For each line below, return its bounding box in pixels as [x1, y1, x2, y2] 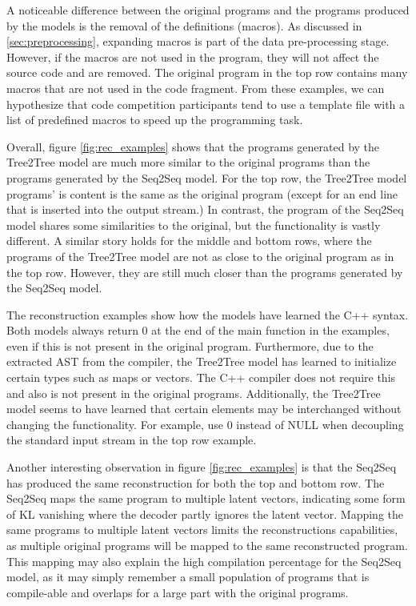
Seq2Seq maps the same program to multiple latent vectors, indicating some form [6, 490, 406, 507]
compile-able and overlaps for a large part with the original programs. [6, 584, 349, 600]
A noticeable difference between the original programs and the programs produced [6, 2, 410, 18]
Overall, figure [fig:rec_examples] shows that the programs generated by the [6, 138, 380, 155]
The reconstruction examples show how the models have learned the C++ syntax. [6, 306, 409, 323]
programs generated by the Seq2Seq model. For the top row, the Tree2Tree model [6, 169, 407, 186]
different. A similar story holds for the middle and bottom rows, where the [6, 232, 372, 249]
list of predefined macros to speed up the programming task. [6, 111, 303, 128]
